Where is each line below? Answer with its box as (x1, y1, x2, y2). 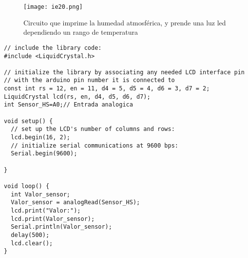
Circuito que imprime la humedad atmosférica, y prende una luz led (23, 17, 226, 27)
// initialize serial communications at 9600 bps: (11, 142, 178, 149)
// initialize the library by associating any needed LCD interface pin (4, 68, 245, 76)
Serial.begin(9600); (11, 150, 77, 157)
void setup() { (4, 117, 53, 125)
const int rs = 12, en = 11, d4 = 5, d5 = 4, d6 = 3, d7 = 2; (4, 85, 210, 92)
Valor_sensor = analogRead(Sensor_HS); (11, 199, 140, 206)
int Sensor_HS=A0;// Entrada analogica (4, 101, 133, 108)
